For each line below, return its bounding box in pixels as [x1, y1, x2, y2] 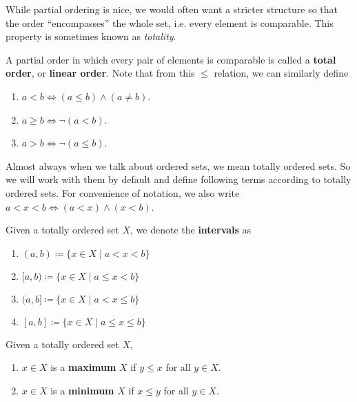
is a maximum [50, 360, 116, 374]
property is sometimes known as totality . [6, 29, 176, 44]
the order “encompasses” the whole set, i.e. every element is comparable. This [6, 15, 334, 30]
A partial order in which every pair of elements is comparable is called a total [6, 52, 336, 66]
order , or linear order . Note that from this [6, 66, 195, 80]
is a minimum [50, 383, 114, 397]
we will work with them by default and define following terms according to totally [6, 172, 351, 186]
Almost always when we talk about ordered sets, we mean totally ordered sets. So [6, 158, 351, 173]
